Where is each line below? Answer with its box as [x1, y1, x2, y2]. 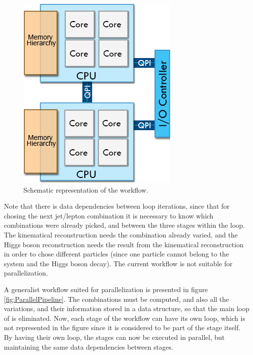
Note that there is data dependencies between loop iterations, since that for [4, 201, 230, 211]
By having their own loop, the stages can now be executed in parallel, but [4, 332, 225, 342]
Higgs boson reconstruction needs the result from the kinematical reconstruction [4, 239, 244, 249]
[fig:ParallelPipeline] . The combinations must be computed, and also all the [4, 294, 229, 304]
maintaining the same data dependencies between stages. [4, 341, 174, 352]
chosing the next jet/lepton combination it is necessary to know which [4, 210, 214, 220]
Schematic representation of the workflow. [23, 184, 149, 195]
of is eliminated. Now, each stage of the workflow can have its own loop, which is [4, 313, 245, 323]
